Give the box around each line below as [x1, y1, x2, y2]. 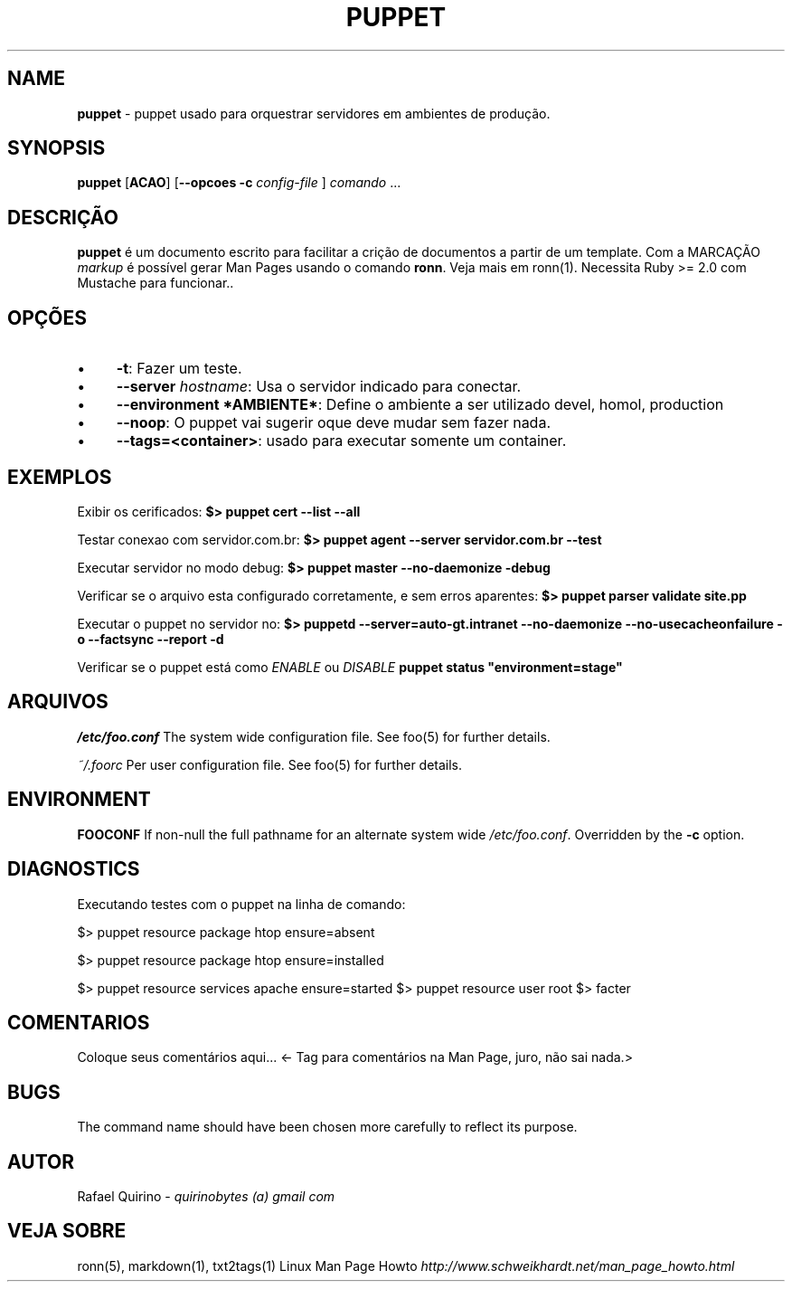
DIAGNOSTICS [7, 858, 140, 881]
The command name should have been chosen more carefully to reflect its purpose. [77, 1119, 578, 1135]
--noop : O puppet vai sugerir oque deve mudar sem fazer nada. [116, 413, 552, 432]
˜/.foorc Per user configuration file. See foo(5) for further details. [77, 756, 463, 772]
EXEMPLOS [7, 465, 112, 488]
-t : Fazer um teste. [116, 359, 242, 378]
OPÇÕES [7, 306, 88, 329]
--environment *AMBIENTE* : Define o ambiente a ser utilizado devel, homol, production [116, 395, 724, 414]
